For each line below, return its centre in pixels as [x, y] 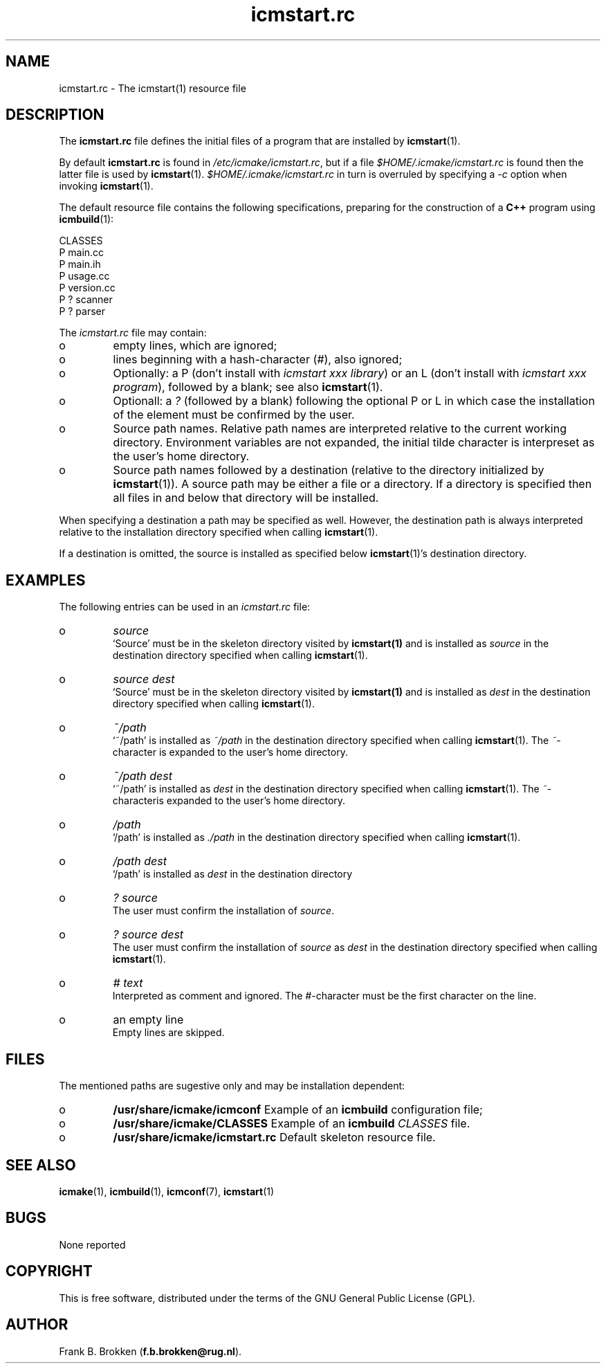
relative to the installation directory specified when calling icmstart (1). [219, 532]
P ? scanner [86, 300]
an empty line [148, 1020]
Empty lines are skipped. [168, 1033]
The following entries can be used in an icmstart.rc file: [185, 607]
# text [128, 983]
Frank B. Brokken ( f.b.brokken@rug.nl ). [150, 1351]
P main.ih [80, 264]
